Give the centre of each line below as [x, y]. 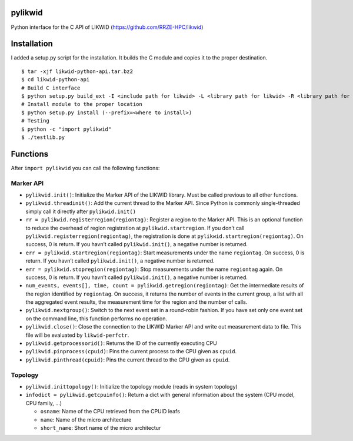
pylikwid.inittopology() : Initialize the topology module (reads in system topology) [131, 386]
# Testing [35, 121]
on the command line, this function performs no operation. [96, 319]
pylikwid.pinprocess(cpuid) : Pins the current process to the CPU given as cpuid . [131, 352]
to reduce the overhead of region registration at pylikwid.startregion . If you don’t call [135, 228]
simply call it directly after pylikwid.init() [81, 211]
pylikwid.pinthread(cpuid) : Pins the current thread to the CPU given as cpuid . [128, 360]
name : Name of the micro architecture [86, 420]
